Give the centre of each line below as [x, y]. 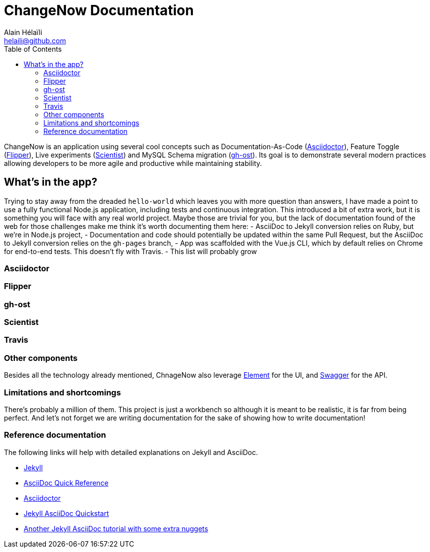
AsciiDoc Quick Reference [66, 483]
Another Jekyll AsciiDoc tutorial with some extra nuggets [116, 528]
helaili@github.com [35, 40]
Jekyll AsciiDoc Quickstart [66, 513]
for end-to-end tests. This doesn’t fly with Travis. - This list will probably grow [130, 251]
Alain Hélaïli [23, 32]
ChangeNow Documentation [99, 10]
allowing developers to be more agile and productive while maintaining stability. [133, 163]
